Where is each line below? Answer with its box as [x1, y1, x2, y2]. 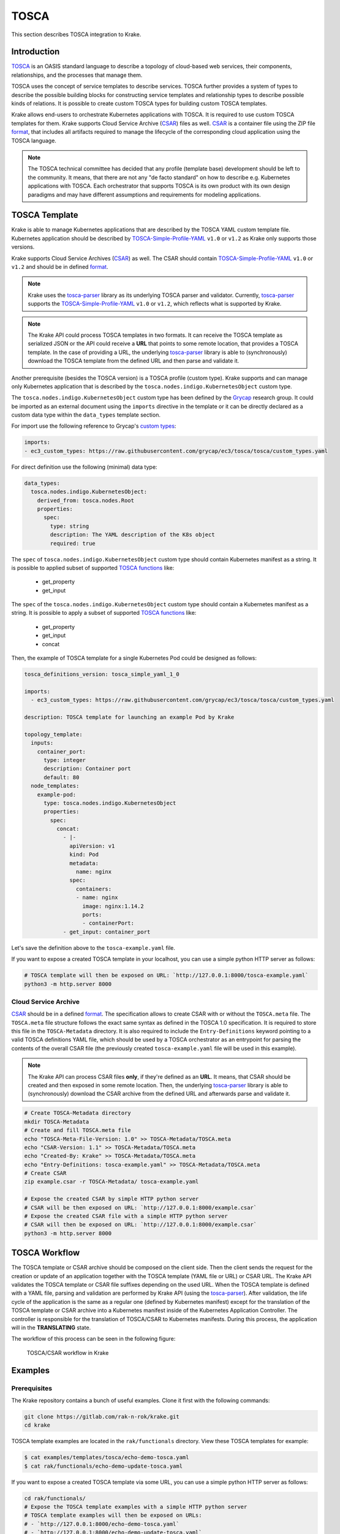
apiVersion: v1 [69, 842, 115, 849]
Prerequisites [11, 1384, 52, 1392]
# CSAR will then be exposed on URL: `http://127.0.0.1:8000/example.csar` [24, 1221, 257, 1228]
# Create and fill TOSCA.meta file [24, 1127, 131, 1134]
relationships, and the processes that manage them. [11, 71, 143, 79]
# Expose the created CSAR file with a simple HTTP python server [24, 1212, 228, 1220]
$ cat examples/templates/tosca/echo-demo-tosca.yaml [24, 1454, 189, 1461]
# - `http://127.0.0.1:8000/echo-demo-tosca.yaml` [24, 1521, 180, 1527]
